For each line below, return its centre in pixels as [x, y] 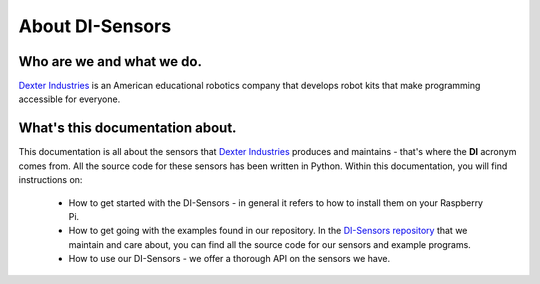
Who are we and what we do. [110, 61]
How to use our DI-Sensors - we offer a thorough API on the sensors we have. [229, 259]
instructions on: [50, 180]
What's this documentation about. [127, 128]
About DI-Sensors [95, 26]
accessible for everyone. [69, 99]
